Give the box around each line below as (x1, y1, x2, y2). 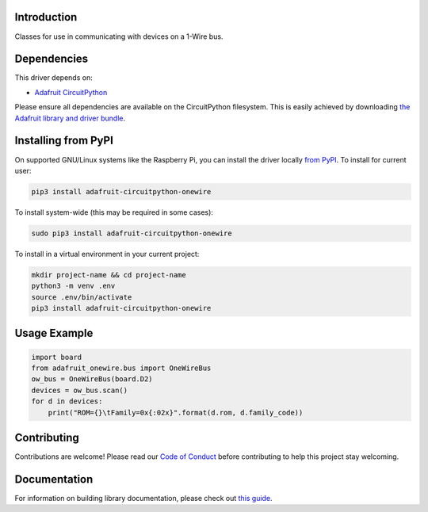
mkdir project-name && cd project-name (31, 270, 186, 279)
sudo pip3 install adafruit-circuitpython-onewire (31, 228, 233, 238)
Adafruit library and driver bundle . (14, 113, 126, 123)
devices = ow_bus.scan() (31, 385, 128, 395)
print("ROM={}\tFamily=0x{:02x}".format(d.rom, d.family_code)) (48, 408, 304, 417)
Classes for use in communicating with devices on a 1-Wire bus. (14, 32, 224, 41)
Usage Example (14, 327, 94, 340)
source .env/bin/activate (31, 292, 132, 301)
